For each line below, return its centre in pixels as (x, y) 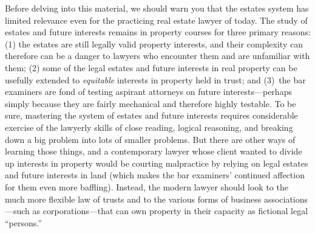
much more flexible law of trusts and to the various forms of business (133, 199)
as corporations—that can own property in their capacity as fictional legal (170, 211)
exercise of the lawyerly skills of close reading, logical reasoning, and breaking (149, 127)
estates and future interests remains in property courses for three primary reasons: (158, 32)
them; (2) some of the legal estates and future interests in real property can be (151, 67)
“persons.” (23, 222)
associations (286, 199)
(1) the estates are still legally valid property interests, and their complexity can (154, 43)
